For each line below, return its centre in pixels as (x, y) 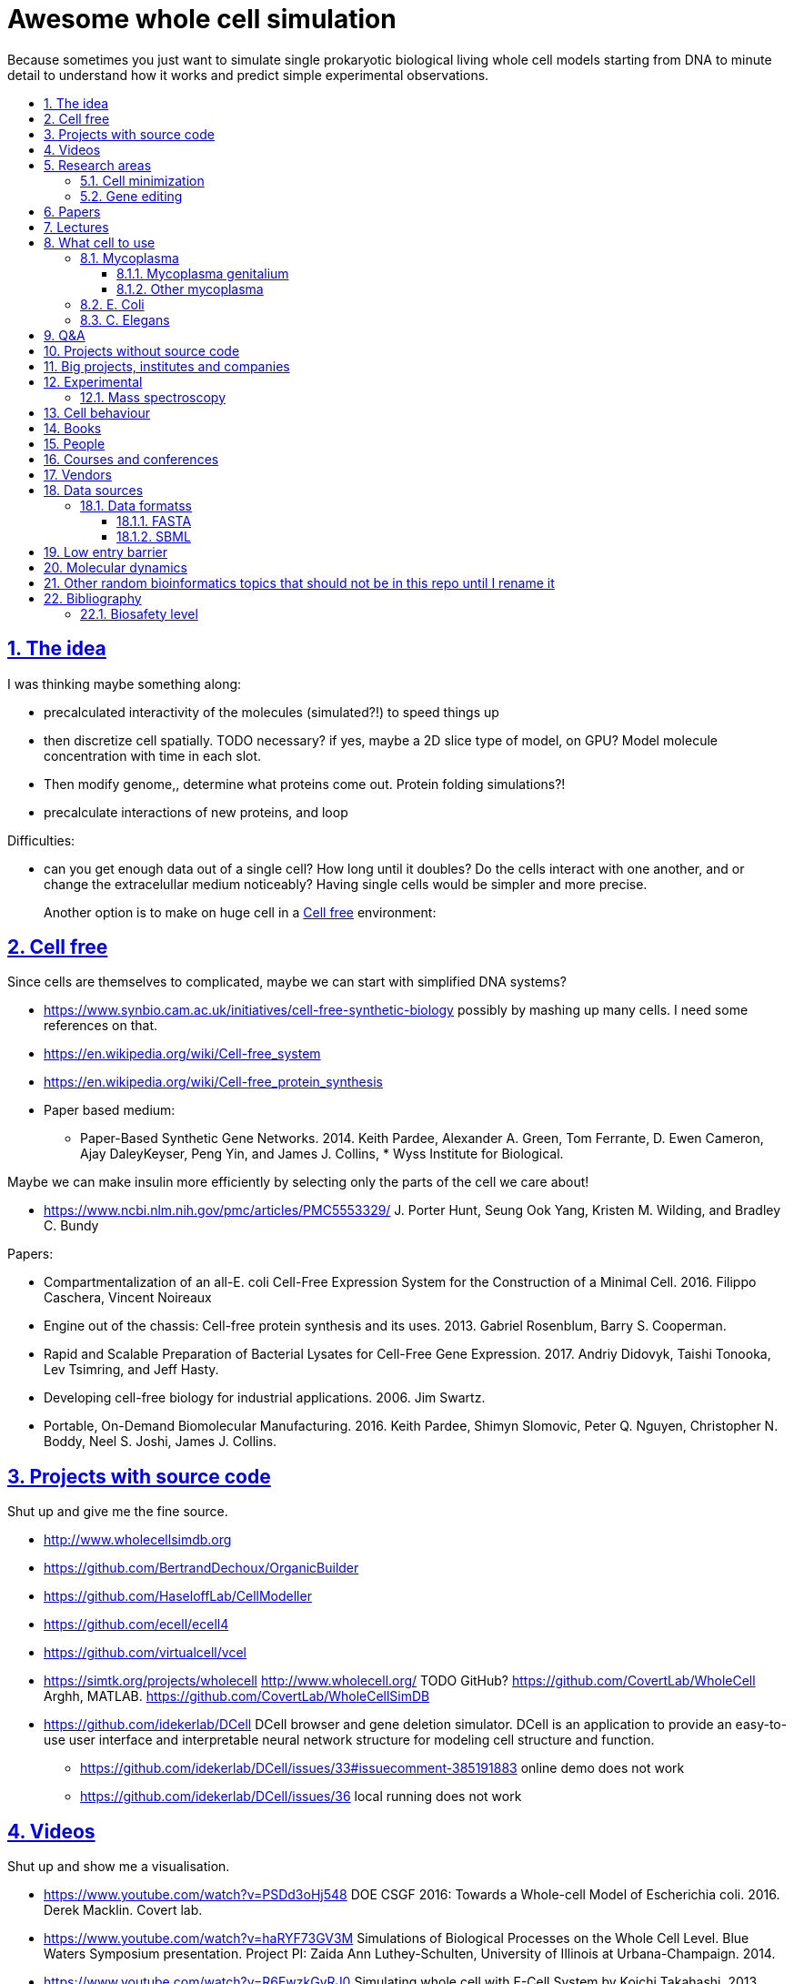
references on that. (101, 1026)
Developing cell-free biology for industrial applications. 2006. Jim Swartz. (265, 1398)
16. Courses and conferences (131, 459)
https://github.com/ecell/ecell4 (136, 1625)
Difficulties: (41, 840)
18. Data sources (94, 490)
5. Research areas (98, 165)
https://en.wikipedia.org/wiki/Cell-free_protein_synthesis (213, 1082)
